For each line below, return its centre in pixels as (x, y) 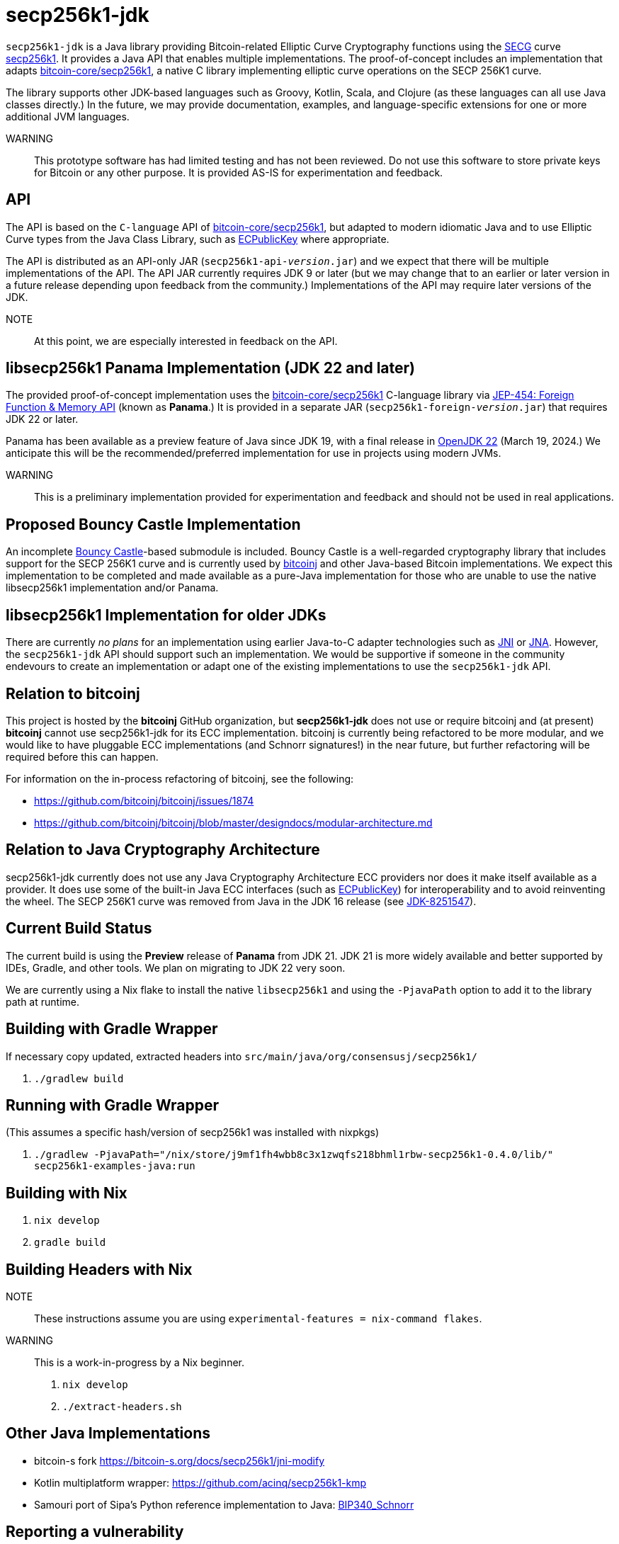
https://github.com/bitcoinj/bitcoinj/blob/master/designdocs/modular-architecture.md (233, 822)
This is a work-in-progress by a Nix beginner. (140, 1363)
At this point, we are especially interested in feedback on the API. (186, 341)
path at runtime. (42, 1001)
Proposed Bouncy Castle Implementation (153, 524)
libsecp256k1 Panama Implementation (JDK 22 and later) (210, 368)
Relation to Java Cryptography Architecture (163, 850)
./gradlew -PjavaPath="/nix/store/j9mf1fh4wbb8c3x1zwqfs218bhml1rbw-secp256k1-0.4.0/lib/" (294, 1155)
